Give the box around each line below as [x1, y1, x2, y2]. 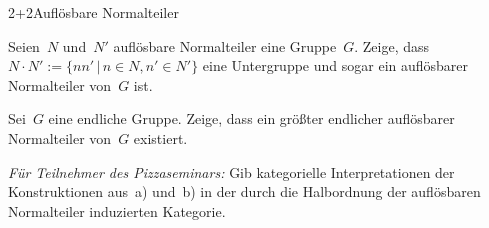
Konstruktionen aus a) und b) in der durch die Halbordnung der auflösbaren [8, 181, 481, 202]
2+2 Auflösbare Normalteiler [8, 2, 179, 22]
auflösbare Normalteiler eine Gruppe [113, 35, 337, 56]
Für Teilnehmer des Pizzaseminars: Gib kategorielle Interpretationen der [8, 161, 455, 182]
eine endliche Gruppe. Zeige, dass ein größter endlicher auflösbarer [48, 108, 455, 129]
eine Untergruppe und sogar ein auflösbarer [202, 55, 469, 76]
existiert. [133, 127, 188, 148]
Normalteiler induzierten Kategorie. [8, 200, 226, 221]
